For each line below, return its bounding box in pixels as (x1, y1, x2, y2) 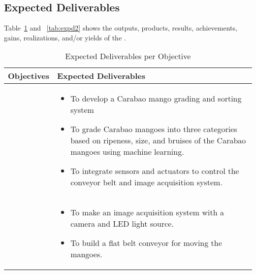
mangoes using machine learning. (70, 146, 184, 158)
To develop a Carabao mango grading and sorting (70, 93, 242, 104)
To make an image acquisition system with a (70, 206, 224, 218)
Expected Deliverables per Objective (65, 50, 191, 62)
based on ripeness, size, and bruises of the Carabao (70, 135, 246, 146)
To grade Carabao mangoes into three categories (70, 123, 237, 135)
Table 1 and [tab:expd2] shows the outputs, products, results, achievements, (4, 23, 237, 33)
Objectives (8, 70, 49, 82)
